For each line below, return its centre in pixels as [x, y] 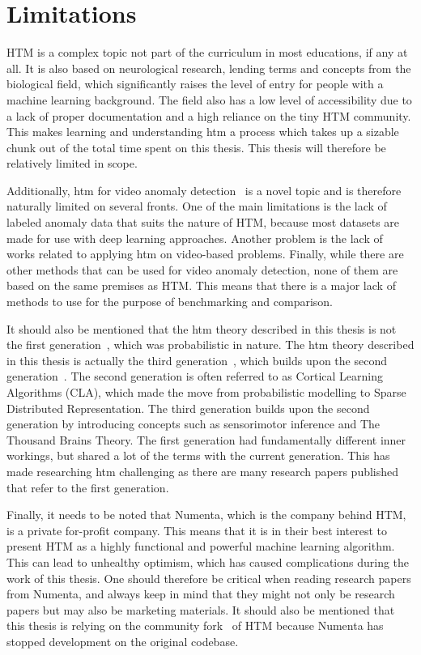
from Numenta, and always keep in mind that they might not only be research [201, 594]
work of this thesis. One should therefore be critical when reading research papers [209, 578]
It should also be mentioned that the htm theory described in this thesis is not [202, 328]
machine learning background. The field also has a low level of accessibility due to [209, 99]
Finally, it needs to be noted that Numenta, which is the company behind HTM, [206, 515]
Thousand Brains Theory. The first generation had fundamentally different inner [206, 439]
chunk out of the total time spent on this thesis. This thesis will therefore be [196, 147]
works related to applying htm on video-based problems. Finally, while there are [205, 254]
